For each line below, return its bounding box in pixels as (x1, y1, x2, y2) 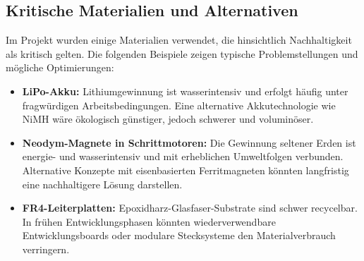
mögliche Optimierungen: (6, 60, 114, 75)
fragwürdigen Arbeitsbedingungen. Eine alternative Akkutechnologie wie (22, 97, 336, 112)
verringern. (22, 241, 70, 256)
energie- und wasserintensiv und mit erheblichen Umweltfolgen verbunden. (22, 149, 344, 164)
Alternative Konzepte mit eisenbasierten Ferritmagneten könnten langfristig (22, 162, 349, 177)
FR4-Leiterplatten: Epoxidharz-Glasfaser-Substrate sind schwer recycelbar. (22, 200, 358, 215)
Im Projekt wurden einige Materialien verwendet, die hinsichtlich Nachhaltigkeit (6, 32, 352, 47)
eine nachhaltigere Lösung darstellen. (22, 176, 183, 191)
